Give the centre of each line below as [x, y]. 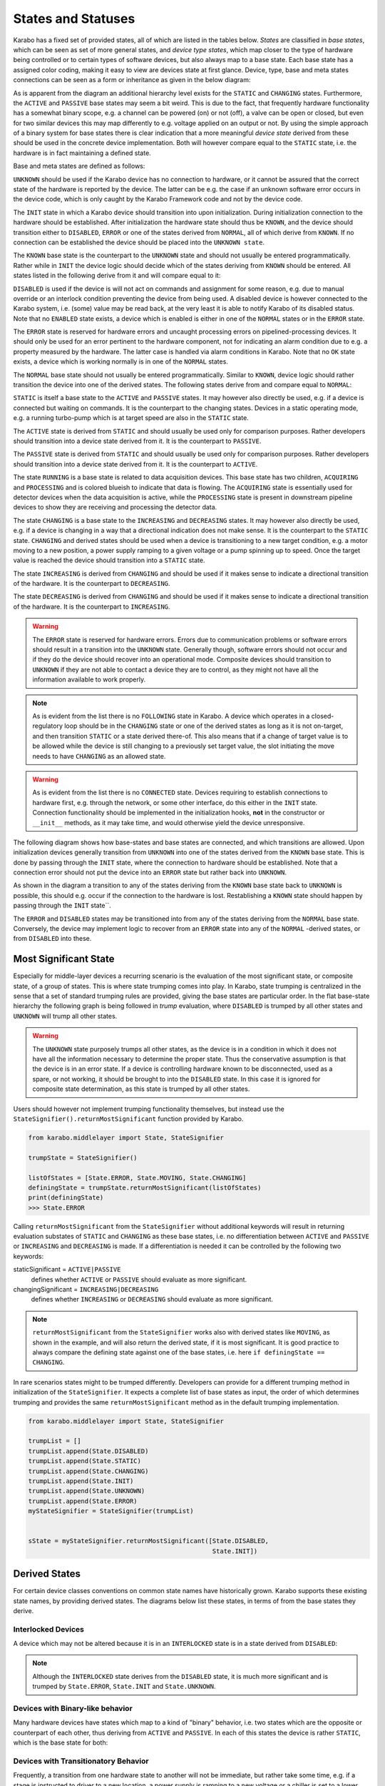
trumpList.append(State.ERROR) [83, 1501]
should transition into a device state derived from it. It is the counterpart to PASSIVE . [137, 441]
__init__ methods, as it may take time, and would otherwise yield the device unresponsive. [169, 822]
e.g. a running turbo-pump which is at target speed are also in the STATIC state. [131, 418]
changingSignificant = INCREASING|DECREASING [86, 1289]
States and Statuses [74, 19]
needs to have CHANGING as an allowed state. [99, 756]
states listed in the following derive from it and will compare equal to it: [117, 276]
